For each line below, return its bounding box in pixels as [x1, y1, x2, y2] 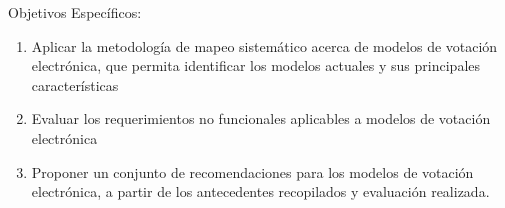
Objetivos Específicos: [8, 2, 142, 22]
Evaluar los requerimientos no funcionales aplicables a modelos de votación [31, 108, 491, 129]
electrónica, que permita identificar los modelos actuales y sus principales [31, 55, 481, 76]
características [31, 74, 119, 95]
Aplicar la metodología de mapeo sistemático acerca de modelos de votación [31, 35, 498, 56]
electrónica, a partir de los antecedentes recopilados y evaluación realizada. [31, 181, 490, 202]
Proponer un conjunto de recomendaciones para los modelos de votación [31, 161, 474, 182]
